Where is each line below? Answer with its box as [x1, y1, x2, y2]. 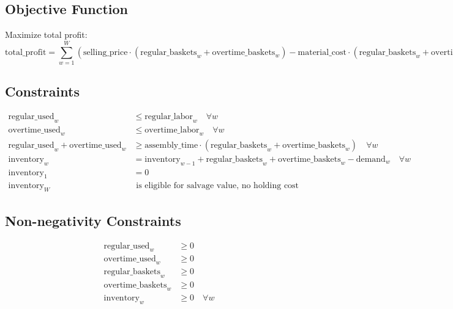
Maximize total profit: [5, 28, 88, 41]
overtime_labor [144, 125, 200, 134]
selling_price [83, 48, 128, 57]
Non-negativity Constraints [5, 211, 181, 230]
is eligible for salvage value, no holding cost [136, 181, 299, 191]
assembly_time [144, 140, 198, 150]
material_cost [298, 48, 346, 57]
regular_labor [144, 112, 193, 122]
